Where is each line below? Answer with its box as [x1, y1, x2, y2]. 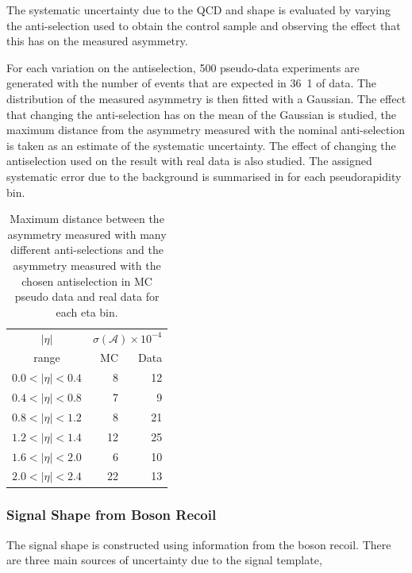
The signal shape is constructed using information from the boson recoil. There [6, 536, 391, 552]
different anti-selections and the [10, 241, 164, 258]
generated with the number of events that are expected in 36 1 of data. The [6, 75, 377, 91]
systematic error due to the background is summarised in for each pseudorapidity [6, 167, 402, 184]
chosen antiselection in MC [21, 272, 152, 289]
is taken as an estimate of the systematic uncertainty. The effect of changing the [6, 137, 396, 153]
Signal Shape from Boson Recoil [6, 505, 217, 525]
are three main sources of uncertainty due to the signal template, [6, 552, 322, 568]
